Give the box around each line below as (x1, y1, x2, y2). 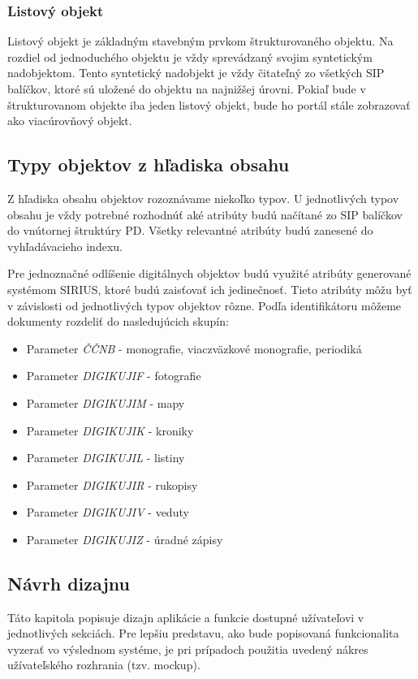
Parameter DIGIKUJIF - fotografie (26, 367, 201, 384)
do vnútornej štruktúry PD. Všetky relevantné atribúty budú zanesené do (7, 222, 373, 239)
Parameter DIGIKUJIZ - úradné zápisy (26, 530, 223, 547)
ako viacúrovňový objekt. (7, 112, 132, 129)
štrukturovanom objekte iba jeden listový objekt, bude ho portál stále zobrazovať (7, 96, 411, 113)
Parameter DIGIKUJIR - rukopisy (26, 476, 198, 493)
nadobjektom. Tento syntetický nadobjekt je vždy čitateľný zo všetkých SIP (7, 64, 385, 81)
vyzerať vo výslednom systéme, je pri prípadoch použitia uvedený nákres (7, 640, 368, 657)
